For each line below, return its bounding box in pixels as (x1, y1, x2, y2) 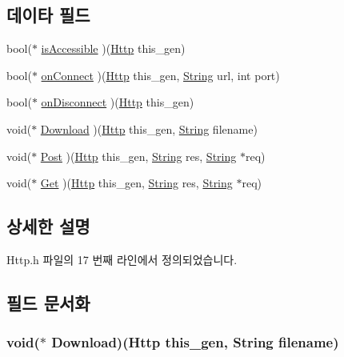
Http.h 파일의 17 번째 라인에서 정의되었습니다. (6, 251, 238, 267)
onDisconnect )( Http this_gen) (41, 94, 194, 110)
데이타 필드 (6, 2, 90, 27)
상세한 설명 (6, 214, 90, 239)
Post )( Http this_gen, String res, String (40, 147, 237, 164)
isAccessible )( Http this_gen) (41, 40, 186, 57)
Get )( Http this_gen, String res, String (40, 174, 233, 191)
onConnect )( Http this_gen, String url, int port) (41, 66, 280, 83)
